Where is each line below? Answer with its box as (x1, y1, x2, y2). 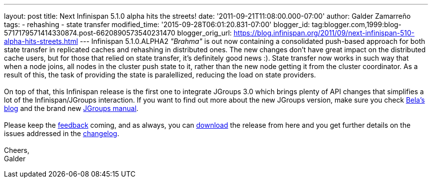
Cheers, (4, 146, 30, 154)
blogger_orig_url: (177, 29, 232, 37)
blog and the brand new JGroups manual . (4, 104, 139, 112)
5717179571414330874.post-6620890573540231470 (4, 29, 176, 37)
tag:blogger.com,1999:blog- (312, 20, 402, 29)
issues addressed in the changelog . (4, 129, 119, 138)
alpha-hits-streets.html (4, 37, 78, 45)
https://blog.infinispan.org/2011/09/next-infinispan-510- (233, 29, 415, 37)
